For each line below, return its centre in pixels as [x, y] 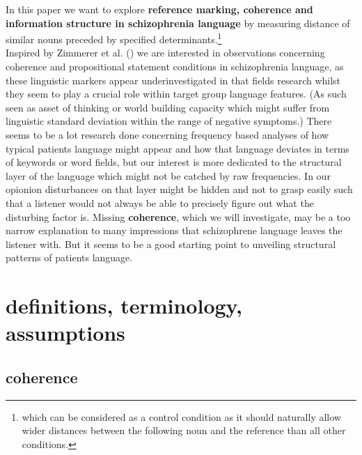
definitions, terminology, [124, 306]
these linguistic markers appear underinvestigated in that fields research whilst [173, 80]
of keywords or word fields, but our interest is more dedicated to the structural [174, 162]
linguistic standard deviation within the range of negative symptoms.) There [169, 121]
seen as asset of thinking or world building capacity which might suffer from [168, 107]
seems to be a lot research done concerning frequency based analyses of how [167, 134]
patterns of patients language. [69, 257]
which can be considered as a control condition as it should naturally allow [181, 416]
